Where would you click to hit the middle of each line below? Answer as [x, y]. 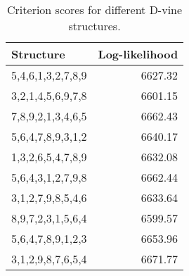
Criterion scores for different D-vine [95, 10]
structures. [94, 26]
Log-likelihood [138, 54]
